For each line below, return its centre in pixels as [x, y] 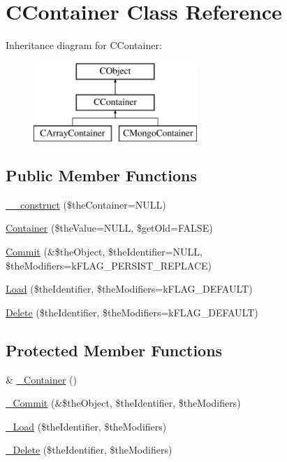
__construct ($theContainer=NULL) [86, 204]
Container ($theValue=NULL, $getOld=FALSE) [109, 228]
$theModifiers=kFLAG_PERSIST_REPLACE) [109, 265]
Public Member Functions [101, 175]
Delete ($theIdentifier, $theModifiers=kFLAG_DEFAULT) [132, 312]
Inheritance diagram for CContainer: [84, 45]
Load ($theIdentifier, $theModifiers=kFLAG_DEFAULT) [129, 289]
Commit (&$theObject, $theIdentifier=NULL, [104, 252]
